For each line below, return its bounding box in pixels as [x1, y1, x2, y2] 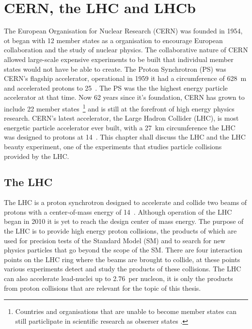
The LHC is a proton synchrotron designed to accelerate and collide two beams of [4, 197, 247, 207]
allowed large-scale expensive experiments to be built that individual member [4, 54, 234, 64]
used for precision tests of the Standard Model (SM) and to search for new [4, 235, 225, 245]
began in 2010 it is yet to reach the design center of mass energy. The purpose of [4, 216, 244, 226]
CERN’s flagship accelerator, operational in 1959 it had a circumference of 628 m [4, 73, 247, 83]
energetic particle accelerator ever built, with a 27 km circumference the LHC [4, 122, 236, 132]
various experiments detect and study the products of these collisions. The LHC [4, 264, 241, 274]
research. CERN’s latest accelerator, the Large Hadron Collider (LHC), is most [4, 113, 239, 123]
